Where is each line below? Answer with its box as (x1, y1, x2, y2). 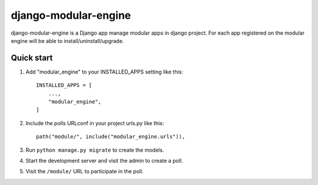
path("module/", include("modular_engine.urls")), (36, 133, 185, 140)
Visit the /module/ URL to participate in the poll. (25, 168, 144, 175)
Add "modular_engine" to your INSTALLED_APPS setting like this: (25, 68, 184, 75)
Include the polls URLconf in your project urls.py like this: (25, 119, 164, 126)
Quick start (11, 53, 53, 63)
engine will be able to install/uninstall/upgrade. (11, 37, 124, 44)
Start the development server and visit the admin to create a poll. (25, 157, 183, 164)
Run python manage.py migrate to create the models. (25, 146, 164, 153)
